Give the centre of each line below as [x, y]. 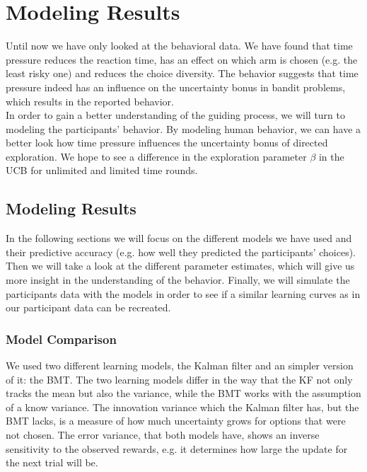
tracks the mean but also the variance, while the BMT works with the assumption [183, 393]
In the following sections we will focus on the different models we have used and [179, 238]
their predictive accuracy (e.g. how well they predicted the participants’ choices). [181, 252]
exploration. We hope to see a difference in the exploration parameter [156, 156]
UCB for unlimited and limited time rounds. [102, 170]
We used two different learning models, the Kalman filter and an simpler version [180, 365]
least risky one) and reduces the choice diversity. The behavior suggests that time [182, 73]
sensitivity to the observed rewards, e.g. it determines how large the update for [177, 448]
